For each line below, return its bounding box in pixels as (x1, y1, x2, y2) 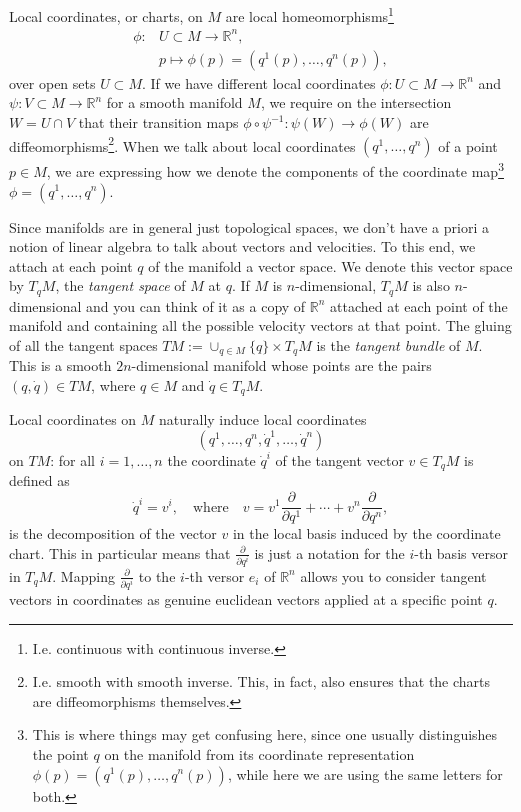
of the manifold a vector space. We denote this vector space (148, 255, 513, 276)
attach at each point (9, 255, 133, 276)
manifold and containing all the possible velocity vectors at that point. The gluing (9, 315, 512, 336)
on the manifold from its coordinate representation (104, 743, 415, 764)
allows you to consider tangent (300, 565, 487, 586)
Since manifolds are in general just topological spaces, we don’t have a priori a (9, 216, 489, 237)
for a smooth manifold (106, 92, 243, 113)
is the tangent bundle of (316, 334, 461, 355)
